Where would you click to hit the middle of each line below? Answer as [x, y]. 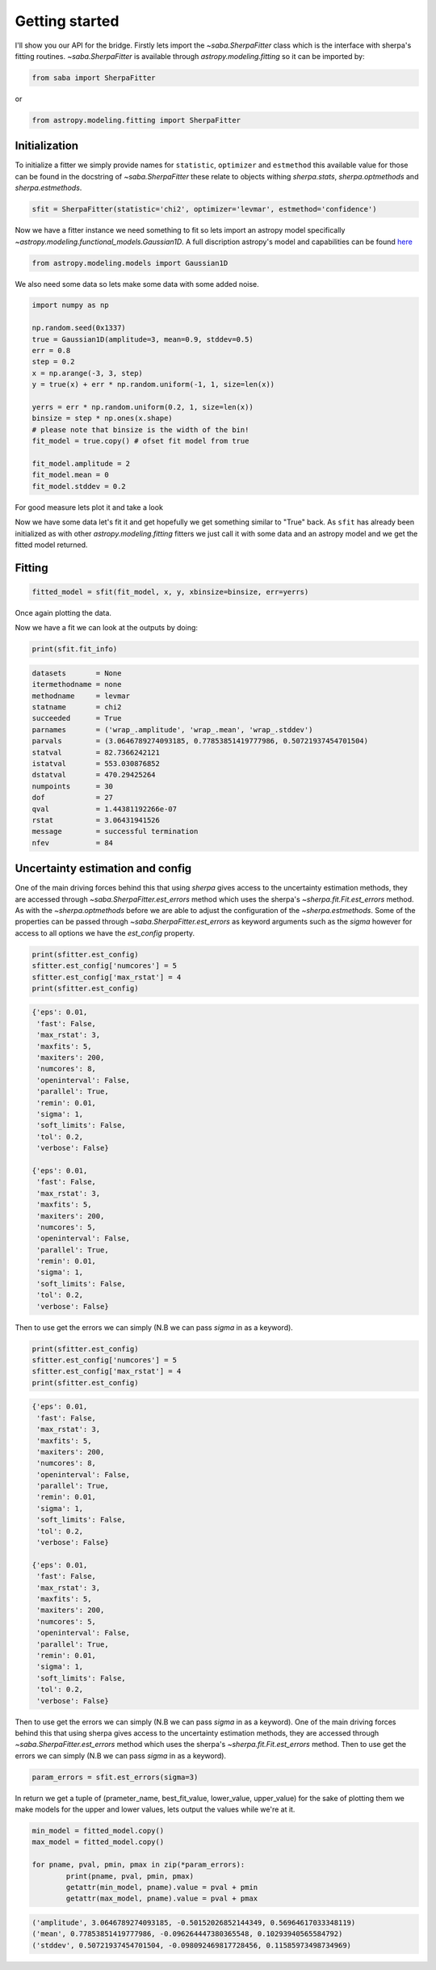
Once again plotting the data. [63, 612]
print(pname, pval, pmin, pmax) [130, 1876]
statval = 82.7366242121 [96, 752]
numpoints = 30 [72, 786]
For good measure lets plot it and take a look [89, 507]
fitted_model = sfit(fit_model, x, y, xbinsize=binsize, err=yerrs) [170, 591]
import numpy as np [70, 305]
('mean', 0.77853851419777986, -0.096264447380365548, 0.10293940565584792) [187, 1934]
